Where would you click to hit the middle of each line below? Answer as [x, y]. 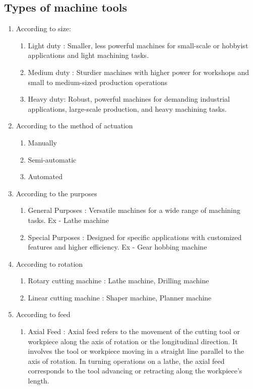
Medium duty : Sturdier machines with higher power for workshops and [138, 72]
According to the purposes [56, 193]
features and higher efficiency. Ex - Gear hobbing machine [117, 247]
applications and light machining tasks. [88, 55]
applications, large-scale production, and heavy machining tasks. [127, 108]
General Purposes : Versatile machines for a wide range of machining [134, 210]
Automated [45, 176]
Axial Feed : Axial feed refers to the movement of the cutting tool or [134, 331]
